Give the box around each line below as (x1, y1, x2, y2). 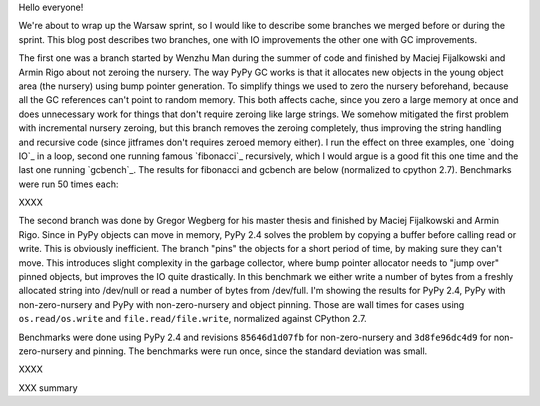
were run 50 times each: (18, 178, 119, 190)
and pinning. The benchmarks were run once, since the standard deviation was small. (75, 345, 428, 357)
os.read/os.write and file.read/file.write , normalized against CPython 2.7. (18, 313, 367, 325)
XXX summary (18, 381, 79, 394)
